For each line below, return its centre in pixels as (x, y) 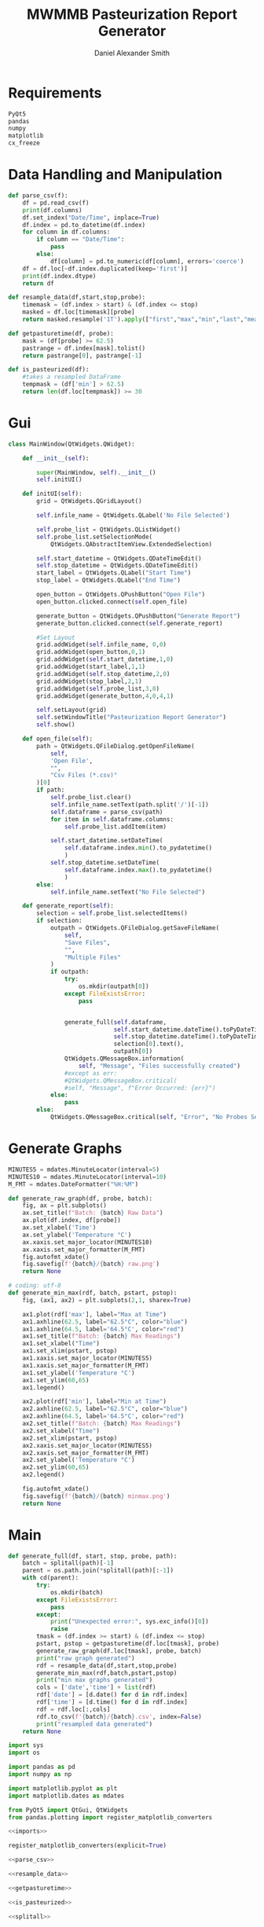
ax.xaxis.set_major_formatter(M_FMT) (84, 1250)
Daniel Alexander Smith (132, 53)
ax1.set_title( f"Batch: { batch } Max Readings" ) (101, 1336)
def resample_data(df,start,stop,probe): (77, 297)
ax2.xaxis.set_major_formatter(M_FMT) (86, 1453)
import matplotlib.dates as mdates (66, 1796)
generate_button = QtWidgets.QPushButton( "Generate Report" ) (139, 616)
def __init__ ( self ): (56, 458)
